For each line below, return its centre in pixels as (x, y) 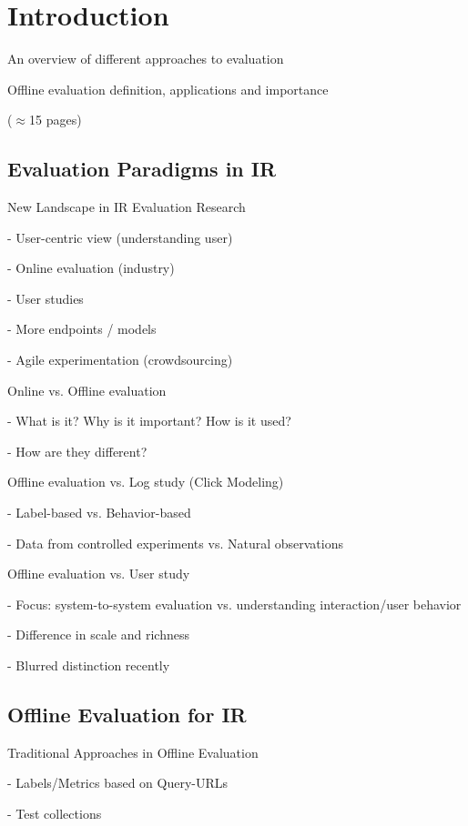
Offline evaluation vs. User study (99, 574)
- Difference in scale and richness (98, 635)
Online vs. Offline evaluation (87, 390)
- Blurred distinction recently (89, 665)
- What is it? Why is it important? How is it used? (149, 421)
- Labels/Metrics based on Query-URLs (118, 783)
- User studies (46, 298)
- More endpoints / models (82, 329)
